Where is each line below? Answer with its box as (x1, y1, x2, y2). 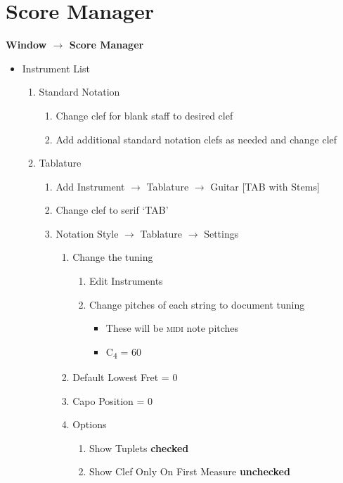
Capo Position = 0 (72, 393, 153, 408)
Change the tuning (72, 250, 153, 264)
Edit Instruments (89, 273, 163, 288)
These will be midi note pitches (105, 321, 239, 335)
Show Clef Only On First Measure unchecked (89, 464, 290, 479)
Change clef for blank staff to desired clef (56, 108, 233, 122)
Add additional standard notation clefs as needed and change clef (56, 131, 337, 146)
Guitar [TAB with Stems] (210, 179, 320, 193)
